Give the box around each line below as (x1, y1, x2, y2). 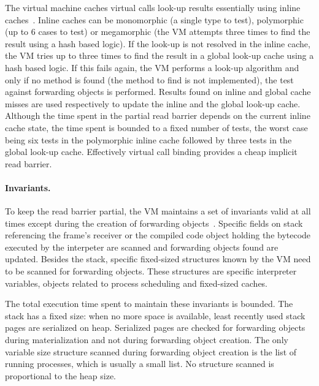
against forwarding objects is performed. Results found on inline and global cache (5, 85, 311, 98)
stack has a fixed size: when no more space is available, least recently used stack (5, 309, 306, 322)
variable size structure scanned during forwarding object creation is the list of (5, 345, 297, 358)
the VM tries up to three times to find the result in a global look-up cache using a (5, 49, 314, 62)
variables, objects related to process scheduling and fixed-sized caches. (5, 276, 268, 289)
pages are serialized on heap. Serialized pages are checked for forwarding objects (5, 321, 306, 334)
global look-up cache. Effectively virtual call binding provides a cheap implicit (5, 145, 298, 158)
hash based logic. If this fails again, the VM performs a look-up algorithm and (5, 61, 299, 74)
